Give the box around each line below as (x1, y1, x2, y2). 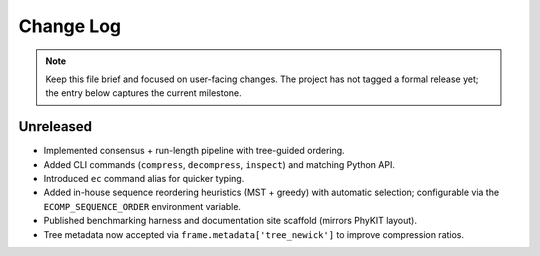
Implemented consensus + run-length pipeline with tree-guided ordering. (43, 145, 345, 157)
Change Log (18, 15, 122, 37)
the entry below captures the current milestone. (45, 87, 242, 99)
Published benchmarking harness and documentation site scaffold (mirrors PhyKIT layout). (43, 215, 417, 227)
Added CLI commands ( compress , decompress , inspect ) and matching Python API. (43, 158, 395, 170)
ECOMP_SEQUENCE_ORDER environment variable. (43, 200, 242, 212)
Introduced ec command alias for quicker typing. (43, 173, 245, 185)
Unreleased (18, 118, 93, 135)
